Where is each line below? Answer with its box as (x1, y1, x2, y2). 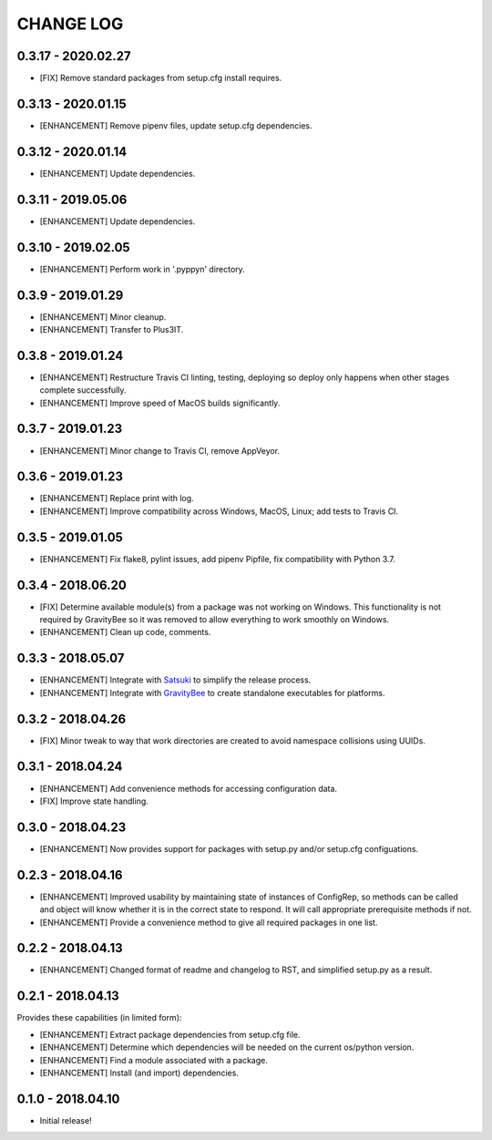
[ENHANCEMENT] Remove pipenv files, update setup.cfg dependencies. (39, 119, 313, 131)
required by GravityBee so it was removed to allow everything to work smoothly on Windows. (39, 614, 390, 625)
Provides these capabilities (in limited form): (16, 1012, 182, 1023)
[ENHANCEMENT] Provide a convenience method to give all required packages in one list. (39, 917, 378, 928)
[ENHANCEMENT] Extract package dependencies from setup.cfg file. (39, 1029, 301, 1040)
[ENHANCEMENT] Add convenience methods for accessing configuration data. (39, 783, 337, 794)
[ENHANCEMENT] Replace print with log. (39, 493, 195, 504)
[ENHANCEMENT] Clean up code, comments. (39, 627, 211, 638)
